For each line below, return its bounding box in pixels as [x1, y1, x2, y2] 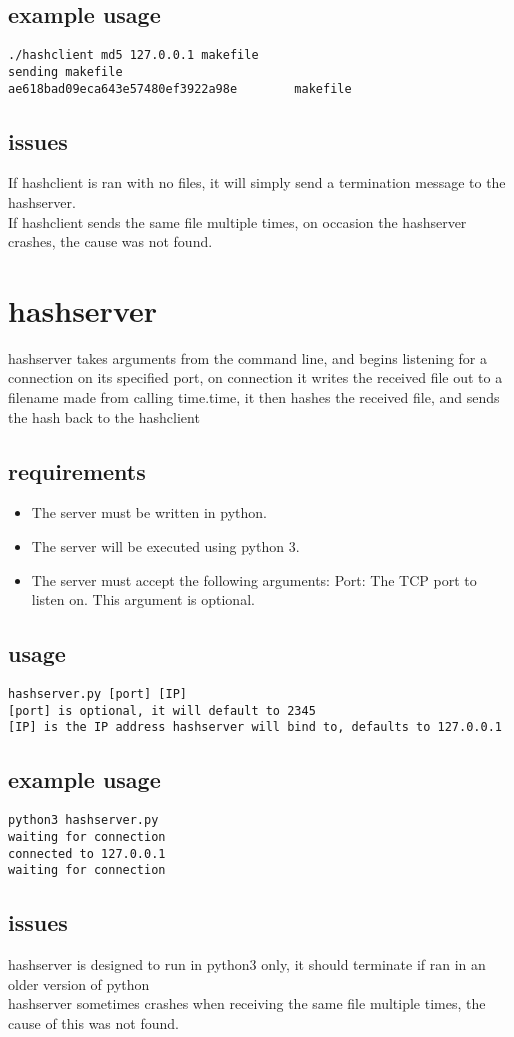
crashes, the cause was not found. [8, 231, 213, 252]
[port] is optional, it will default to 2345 [8, 703, 316, 718]
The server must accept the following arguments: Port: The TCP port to [31, 569, 477, 590]
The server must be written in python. [31, 502, 267, 523]
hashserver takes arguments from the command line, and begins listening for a [8, 347, 487, 368]
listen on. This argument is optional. [31, 589, 255, 610]
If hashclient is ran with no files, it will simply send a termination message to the [8, 172, 506, 193]
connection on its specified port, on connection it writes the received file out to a [8, 367, 503, 388]
